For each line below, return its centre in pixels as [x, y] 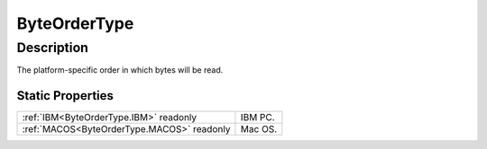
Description [53, 48]
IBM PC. [257, 118]
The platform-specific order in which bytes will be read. [120, 70]
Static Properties [65, 96]
